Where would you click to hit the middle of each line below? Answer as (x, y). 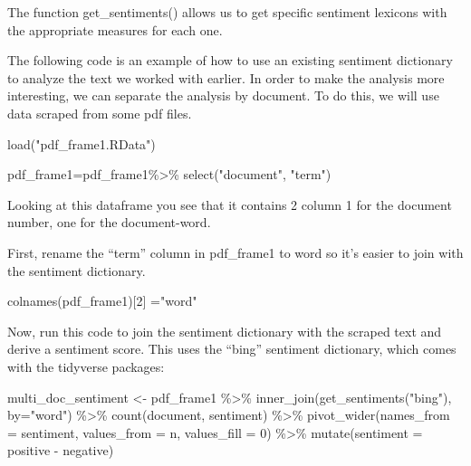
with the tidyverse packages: (86, 366)
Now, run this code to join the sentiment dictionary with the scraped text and (225, 331)
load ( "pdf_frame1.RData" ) (82, 143)
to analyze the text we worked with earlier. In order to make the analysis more (226, 77)
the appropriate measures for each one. (115, 29)
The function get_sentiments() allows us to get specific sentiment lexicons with (227, 12)
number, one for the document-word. (109, 222)
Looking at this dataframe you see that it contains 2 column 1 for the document (230, 204)
